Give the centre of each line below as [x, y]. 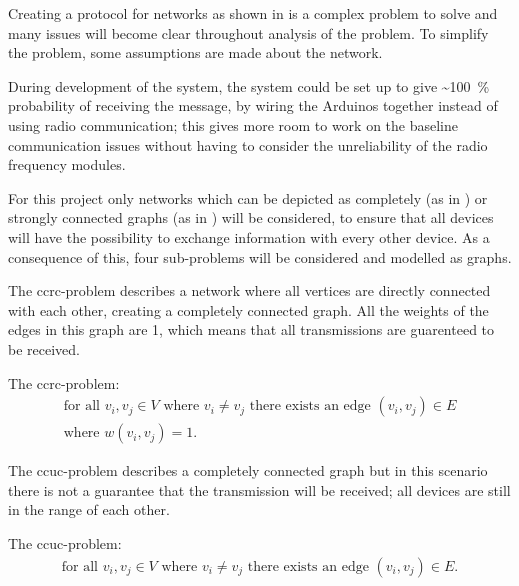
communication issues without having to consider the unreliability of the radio [248, 144]
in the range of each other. [89, 509]
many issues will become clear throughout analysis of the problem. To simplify [248, 32]
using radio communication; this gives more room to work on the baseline [233, 124]
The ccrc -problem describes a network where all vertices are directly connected [249, 290]
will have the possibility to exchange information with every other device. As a [249, 236]
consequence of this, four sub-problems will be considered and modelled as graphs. [260, 256]
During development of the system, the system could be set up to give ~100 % [249, 85]
